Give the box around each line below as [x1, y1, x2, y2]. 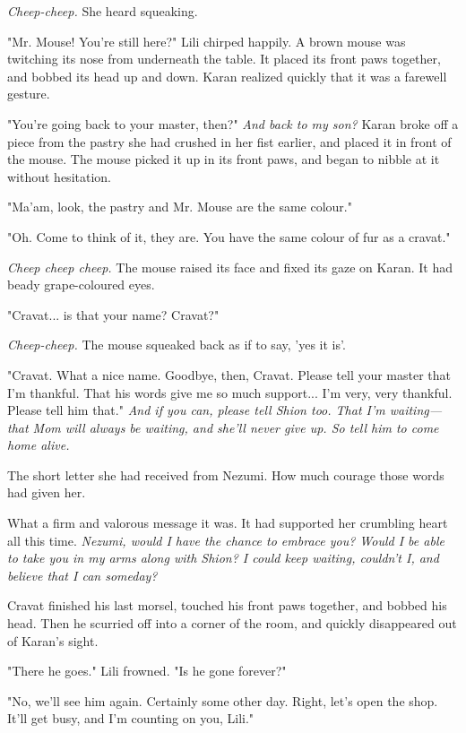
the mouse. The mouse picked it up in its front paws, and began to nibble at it [7, 150, 440, 168]
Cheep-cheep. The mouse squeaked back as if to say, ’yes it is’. [7, 335, 346, 354]
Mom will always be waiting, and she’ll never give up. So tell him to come [32, 418, 439, 436]
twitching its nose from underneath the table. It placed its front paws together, [7, 49, 441, 68]
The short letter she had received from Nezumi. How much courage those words [7, 465, 444, 484]
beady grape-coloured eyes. [7, 275, 155, 294]
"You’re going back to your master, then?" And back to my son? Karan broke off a [7, 114, 459, 133]
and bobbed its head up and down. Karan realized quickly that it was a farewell [7, 66, 447, 85]
